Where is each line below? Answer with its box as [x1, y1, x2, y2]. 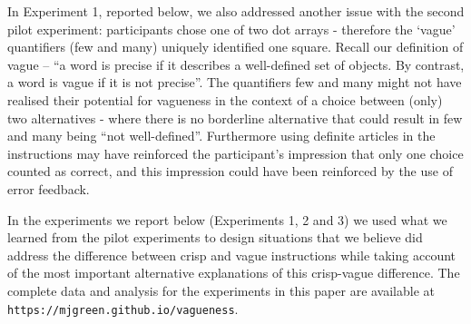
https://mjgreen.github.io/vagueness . [7, 299, 239, 318]
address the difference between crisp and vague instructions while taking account [7, 245, 456, 264]
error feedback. [7, 179, 90, 198]
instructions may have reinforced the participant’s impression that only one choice [7, 143, 464, 162]
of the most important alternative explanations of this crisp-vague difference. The [7, 263, 460, 282]
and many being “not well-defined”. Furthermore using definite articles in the [7, 126, 436, 145]
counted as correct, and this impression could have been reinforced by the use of [7, 162, 453, 181]
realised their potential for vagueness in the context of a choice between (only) [7, 90, 443, 109]
